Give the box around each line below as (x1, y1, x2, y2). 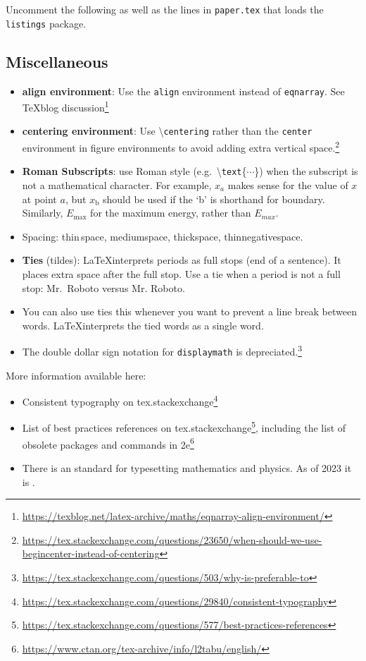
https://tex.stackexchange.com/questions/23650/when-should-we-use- (22, 532, 322, 547)
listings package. (6, 16, 87, 30)
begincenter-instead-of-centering (22, 546, 160, 561)
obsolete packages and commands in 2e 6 (22, 435, 194, 451)
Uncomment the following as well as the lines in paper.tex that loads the (6, 2, 324, 16)
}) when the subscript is (254, 164, 358, 178)
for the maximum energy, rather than (90, 205, 251, 220)
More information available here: (6, 368, 146, 382)
